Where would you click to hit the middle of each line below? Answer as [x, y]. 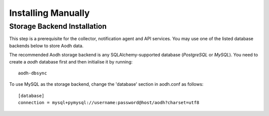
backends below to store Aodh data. [46, 46]
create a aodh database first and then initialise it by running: [71, 61]
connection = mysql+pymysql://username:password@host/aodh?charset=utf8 [109, 103]
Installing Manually [49, 13]
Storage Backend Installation [58, 26]
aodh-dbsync [33, 73]
